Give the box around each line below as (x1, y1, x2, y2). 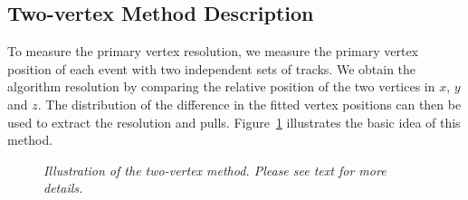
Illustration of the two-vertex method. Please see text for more (43, 160, 387, 179)
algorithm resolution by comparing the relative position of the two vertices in (7, 77, 435, 96)
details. (43, 178, 83, 197)
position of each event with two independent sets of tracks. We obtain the (7, 59, 416, 78)
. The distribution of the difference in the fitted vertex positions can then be (37, 94, 462, 113)
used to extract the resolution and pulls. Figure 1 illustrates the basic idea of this (7, 112, 461, 131)
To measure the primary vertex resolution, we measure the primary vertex (7, 42, 418, 61)
